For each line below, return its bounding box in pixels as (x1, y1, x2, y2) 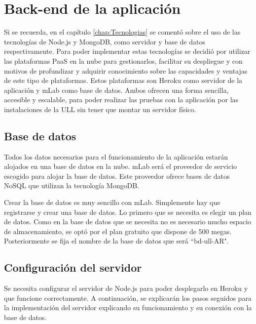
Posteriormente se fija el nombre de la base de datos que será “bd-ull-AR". (4, 236, 229, 246)
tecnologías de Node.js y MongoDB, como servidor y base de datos (4, 36, 205, 46)
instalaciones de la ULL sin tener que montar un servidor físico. (4, 104, 196, 114)
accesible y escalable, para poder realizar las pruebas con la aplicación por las (4, 94, 239, 105)
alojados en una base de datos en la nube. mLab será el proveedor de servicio (4, 161, 237, 171)
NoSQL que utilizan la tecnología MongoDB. (4, 180, 139, 191)
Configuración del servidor (4, 260, 142, 275)
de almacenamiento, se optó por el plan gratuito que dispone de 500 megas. (4, 226, 232, 236)
